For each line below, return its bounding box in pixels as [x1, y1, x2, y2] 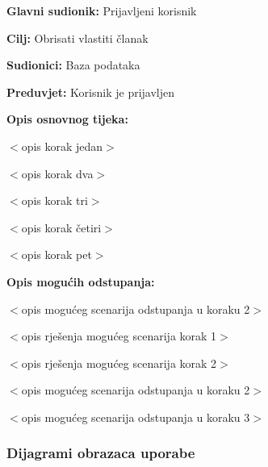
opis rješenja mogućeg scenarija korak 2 [21, 354, 217, 371]
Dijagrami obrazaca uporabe [6, 443, 195, 463]
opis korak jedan [21, 137, 103, 154]
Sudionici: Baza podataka [6, 56, 140, 73]
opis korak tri [21, 192, 88, 209]
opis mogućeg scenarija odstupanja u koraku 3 [21, 408, 250, 425]
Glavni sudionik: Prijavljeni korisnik [6, 2, 197, 19]
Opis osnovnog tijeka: [6, 110, 128, 127]
